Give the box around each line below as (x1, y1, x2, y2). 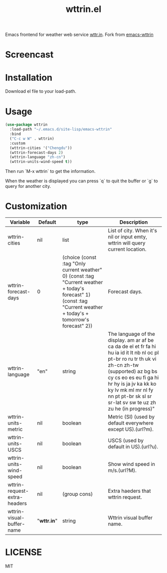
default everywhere (107, 420, 154, 427)
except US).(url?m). (107, 426, 154, 433)
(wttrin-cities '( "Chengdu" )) (9, 145, 72, 150)
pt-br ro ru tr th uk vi (107, 355, 157, 362)
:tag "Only (62, 260, 86, 267)
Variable (9, 219, 30, 226)
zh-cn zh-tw (107, 362, 139, 369)
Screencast (5, 49, 54, 60)
